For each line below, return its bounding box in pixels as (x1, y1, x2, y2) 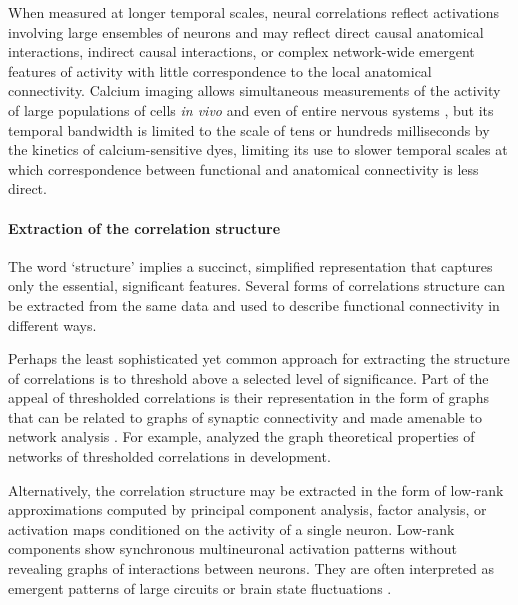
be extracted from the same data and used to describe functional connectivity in (8, 294, 500, 315)
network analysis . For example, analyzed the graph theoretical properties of (8, 426, 475, 447)
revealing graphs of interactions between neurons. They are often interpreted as (8, 558, 494, 579)
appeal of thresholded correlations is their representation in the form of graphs (8, 387, 490, 408)
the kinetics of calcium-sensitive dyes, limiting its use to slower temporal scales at (8, 139, 508, 160)
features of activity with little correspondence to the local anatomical (8, 60, 432, 81)
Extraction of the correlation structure (8, 217, 281, 238)
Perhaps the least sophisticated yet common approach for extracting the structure (8, 348, 510, 369)
